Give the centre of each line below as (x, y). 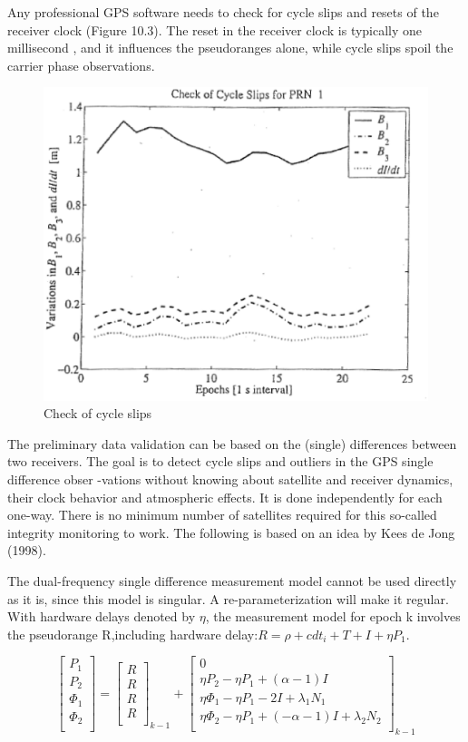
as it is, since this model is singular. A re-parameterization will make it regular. (228, 598)
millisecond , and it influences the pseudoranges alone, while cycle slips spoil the (230, 48)
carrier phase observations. (81, 65)
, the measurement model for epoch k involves (333, 616)
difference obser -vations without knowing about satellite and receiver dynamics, (230, 479)
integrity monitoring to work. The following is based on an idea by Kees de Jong (231, 532)
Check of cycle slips (98, 413)
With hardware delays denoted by (102, 616)
